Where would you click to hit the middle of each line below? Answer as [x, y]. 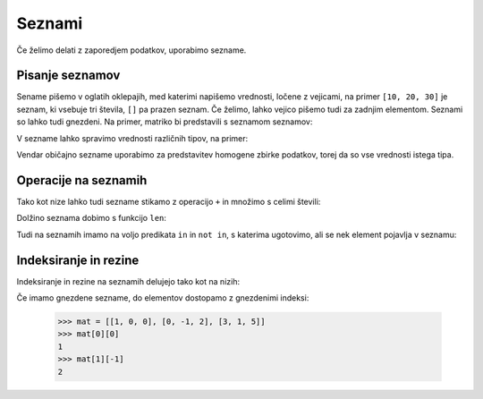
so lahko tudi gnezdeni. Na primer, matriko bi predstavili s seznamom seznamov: [165, 122]
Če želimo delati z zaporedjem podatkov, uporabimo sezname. [131, 50]
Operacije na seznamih [82, 180]
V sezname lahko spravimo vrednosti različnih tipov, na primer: [132, 138]
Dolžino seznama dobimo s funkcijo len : [92, 218]
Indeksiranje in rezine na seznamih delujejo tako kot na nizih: [128, 281]
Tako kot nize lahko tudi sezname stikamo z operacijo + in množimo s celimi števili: [169, 201]
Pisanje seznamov [68, 76]
